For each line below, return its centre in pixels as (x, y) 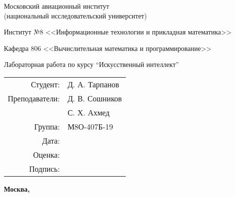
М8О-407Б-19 (90, 126)
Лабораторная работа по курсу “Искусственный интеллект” (92, 64)
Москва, (17, 189)
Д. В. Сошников (95, 98)
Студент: (45, 84)
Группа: (47, 126)
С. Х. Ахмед (89, 112)
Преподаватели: (34, 98)
